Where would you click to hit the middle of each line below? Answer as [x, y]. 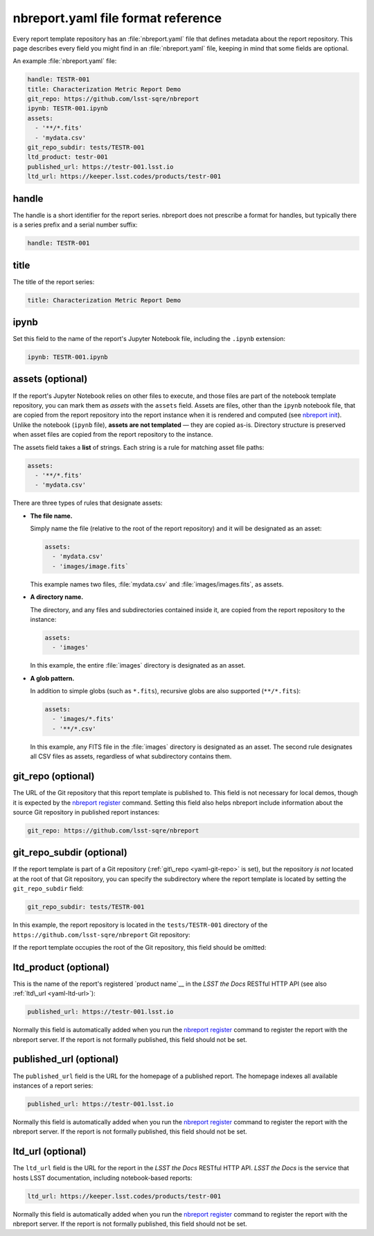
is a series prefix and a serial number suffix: [75, 225]
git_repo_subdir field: [48, 889]
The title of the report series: [54, 281]
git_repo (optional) [54, 776]
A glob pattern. [52, 678]
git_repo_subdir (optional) [70, 853]
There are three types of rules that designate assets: [88, 503]
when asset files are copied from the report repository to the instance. [113, 435]
